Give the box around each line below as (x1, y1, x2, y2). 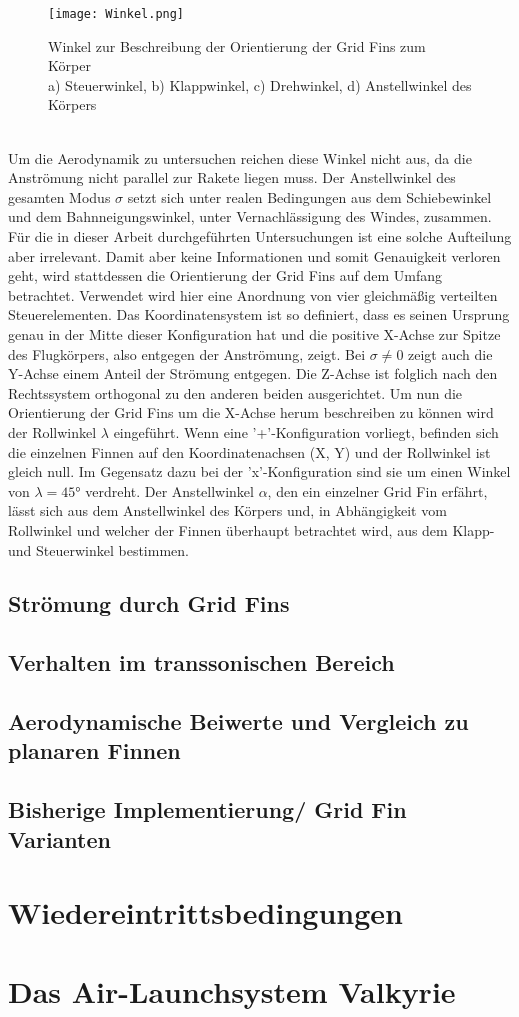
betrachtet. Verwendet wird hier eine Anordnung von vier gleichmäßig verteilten (8, 284, 498, 305)
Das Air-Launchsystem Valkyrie (8, 970, 456, 1011)
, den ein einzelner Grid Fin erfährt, (267, 480, 488, 501)
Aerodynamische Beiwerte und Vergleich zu (8, 706, 469, 737)
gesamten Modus (8, 186, 111, 207)
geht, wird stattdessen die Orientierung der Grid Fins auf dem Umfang (8, 265, 443, 286)
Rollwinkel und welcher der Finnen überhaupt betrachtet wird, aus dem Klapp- (8, 519, 495, 540)
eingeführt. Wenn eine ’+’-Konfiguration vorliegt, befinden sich (113, 421, 499, 442)
